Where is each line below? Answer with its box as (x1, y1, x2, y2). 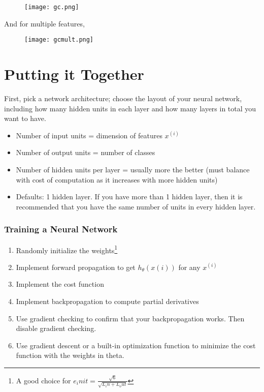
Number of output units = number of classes (16, 147, 155, 158)
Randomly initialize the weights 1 (16, 243, 118, 255)
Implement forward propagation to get (16, 261, 136, 272)
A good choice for (16, 375, 71, 385)
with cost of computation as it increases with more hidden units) (16, 174, 218, 185)
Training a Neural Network (4, 223, 118, 235)
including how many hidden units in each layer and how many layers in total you (4, 103, 256, 113)
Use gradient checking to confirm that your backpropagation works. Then (16, 313, 245, 323)
